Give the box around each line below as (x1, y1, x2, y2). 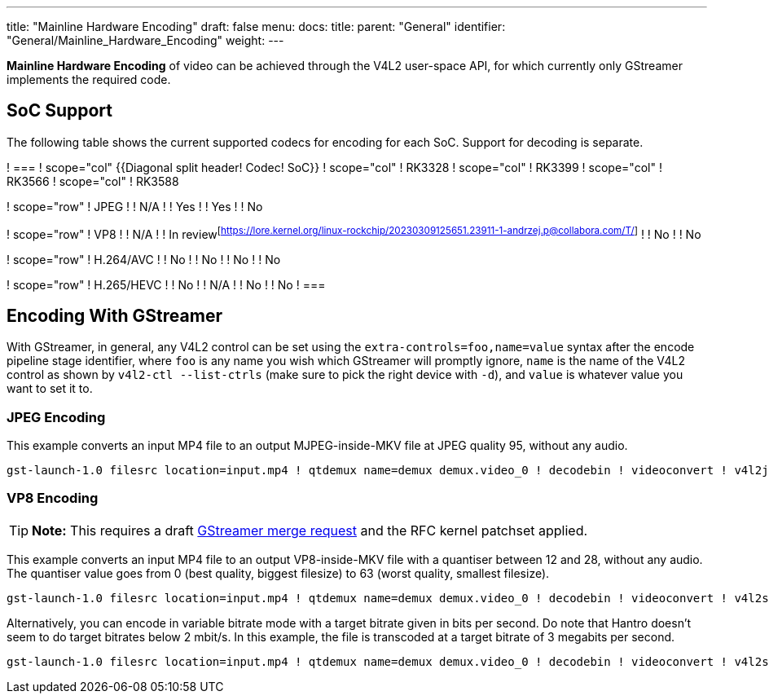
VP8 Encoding (7, 490, 99, 507)
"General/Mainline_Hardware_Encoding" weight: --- (7, 33, 284, 47)
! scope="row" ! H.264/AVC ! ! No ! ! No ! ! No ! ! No (7, 252, 281, 266)
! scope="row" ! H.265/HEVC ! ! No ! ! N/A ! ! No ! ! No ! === (7, 277, 326, 292)
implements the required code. (7, 73, 171, 86)
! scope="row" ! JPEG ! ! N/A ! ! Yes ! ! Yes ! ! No (7, 199, 263, 214)
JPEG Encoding (7, 408, 106, 425)
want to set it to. (7, 381, 93, 396)
